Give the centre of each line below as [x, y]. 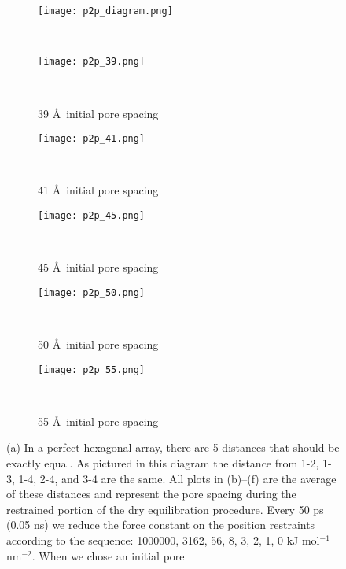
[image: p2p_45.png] [92, 215]
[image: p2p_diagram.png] [105, 11]
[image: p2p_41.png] [92, 139]
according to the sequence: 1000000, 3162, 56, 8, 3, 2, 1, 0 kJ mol [163, 540]
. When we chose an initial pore [108, 555]
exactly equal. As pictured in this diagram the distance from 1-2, [163, 463]
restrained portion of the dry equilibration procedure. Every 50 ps [165, 509]
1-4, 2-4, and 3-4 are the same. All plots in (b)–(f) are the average [177, 478]
